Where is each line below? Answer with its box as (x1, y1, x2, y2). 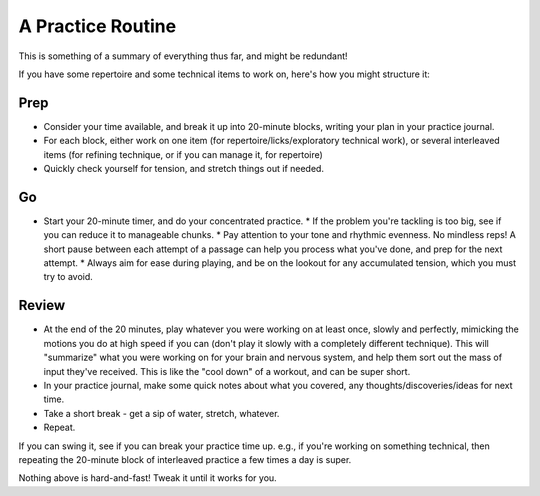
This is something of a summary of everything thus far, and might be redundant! (18, 50, 349, 62)
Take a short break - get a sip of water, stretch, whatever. (43, 407, 280, 419)
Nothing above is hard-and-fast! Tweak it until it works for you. (18, 472, 277, 484)
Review (18, 297, 66, 314)
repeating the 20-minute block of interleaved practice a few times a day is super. (18, 453, 352, 465)
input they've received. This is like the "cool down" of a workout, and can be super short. (43, 365, 411, 377)
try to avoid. (43, 271, 94, 283)
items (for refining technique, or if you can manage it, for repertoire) (43, 148, 324, 160)
